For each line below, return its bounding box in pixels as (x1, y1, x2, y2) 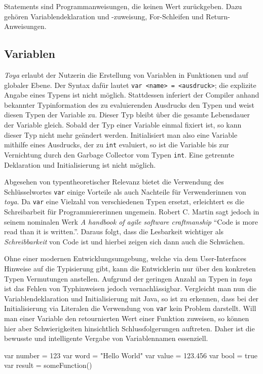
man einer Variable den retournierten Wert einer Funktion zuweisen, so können (4, 313, 249, 324)
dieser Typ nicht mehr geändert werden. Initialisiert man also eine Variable (4, 129, 238, 140)
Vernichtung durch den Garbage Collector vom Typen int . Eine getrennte (4, 149, 235, 160)
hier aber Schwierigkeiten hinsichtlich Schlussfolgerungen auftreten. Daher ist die (4, 323, 255, 333)
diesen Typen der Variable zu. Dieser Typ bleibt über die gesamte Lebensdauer (4, 109, 250, 120)
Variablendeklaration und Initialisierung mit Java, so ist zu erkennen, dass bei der (4, 293, 259, 303)
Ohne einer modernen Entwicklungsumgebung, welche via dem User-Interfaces (4, 253, 247, 264)
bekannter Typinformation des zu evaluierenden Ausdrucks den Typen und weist (4, 99, 254, 110)
